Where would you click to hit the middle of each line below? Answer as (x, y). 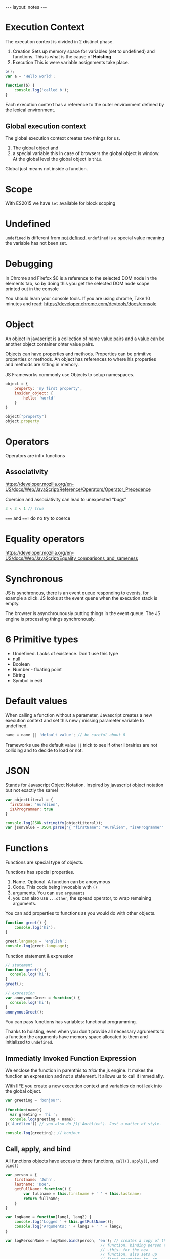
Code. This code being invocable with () (55, 887)
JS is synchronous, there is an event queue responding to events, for (77, 593)
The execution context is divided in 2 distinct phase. (59, 41)
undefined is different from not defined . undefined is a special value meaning (85, 238)
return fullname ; (41, 1199)
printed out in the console (32, 289)
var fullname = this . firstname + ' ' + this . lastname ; (82, 1194)
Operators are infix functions (35, 455)
